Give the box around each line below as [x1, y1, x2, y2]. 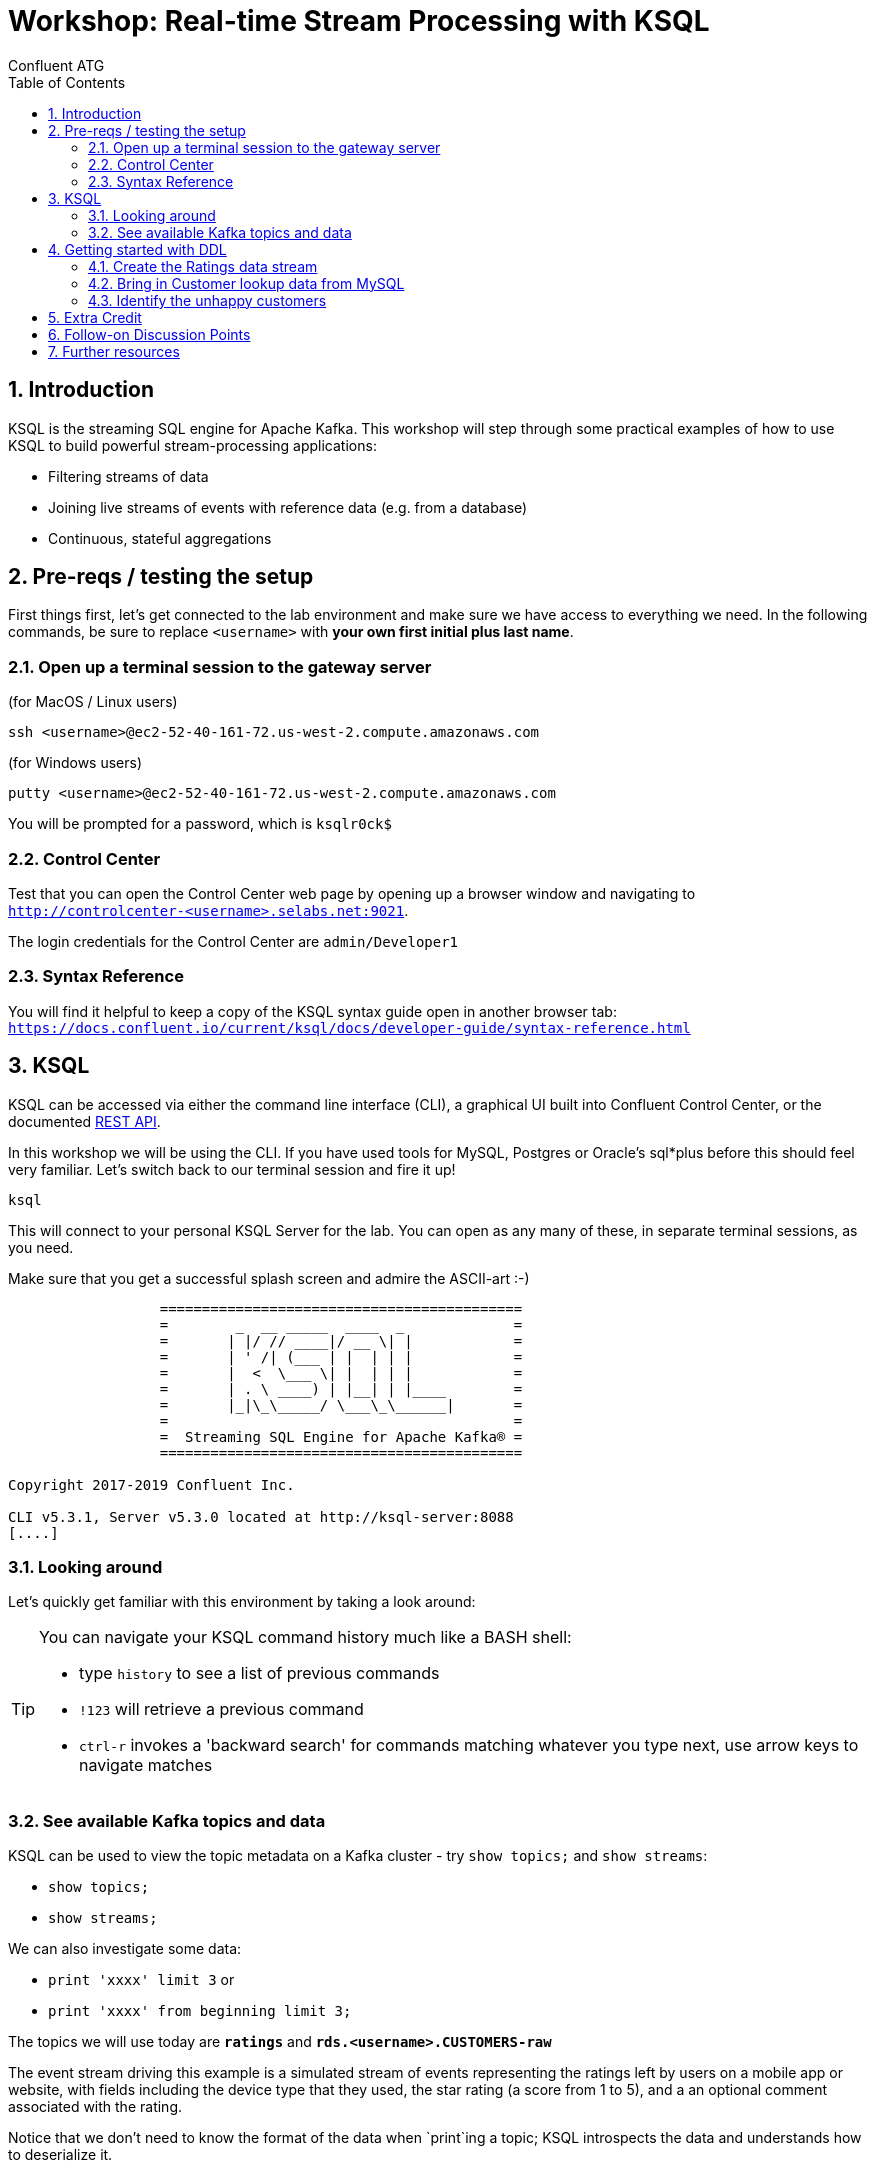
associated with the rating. [8, 2098, 182, 2116]
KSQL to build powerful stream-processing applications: [8, 436, 377, 454]
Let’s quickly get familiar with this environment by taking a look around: [8, 1593, 476, 1611]
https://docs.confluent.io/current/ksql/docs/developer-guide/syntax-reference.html [8, 1019, 691, 1036]
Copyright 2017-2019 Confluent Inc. [8, 1476, 295, 1493]
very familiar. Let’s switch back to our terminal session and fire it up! [8, 1160, 456, 1178]
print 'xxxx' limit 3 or [48, 1971, 235, 1989]
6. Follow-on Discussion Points [48, 325, 251, 343]
